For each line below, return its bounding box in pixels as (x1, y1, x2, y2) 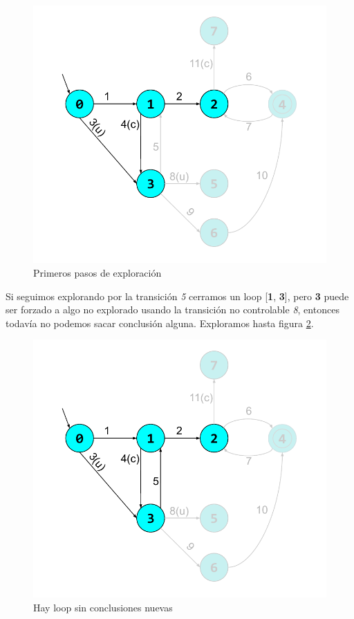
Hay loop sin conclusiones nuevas (33, 600, 173, 614)
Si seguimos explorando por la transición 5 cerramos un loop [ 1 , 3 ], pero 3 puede (6, 288, 349, 303)
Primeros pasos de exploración (33, 266, 162, 280)
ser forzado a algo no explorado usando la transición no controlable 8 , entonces (6, 302, 339, 317)
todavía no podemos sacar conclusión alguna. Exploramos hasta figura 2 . (6, 315, 314, 330)
